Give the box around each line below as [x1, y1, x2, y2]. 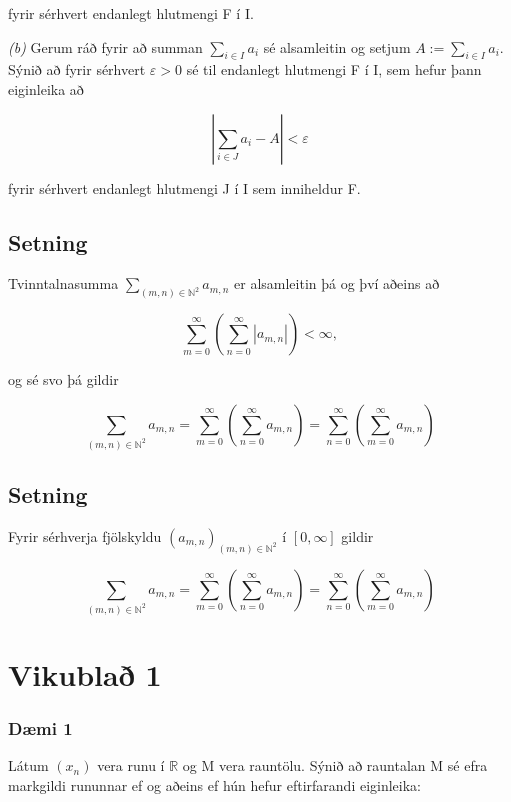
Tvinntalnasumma [8, 273, 119, 294]
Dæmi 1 [8, 716, 73, 741]
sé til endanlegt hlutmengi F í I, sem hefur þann [186, 59, 482, 80]
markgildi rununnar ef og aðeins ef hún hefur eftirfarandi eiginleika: [8, 774, 422, 795]
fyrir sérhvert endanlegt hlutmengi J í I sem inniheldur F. [8, 177, 361, 198]
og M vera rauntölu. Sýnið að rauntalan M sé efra [182, 755, 488, 776]
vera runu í [97, 755, 165, 776]
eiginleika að [8, 78, 84, 99]
